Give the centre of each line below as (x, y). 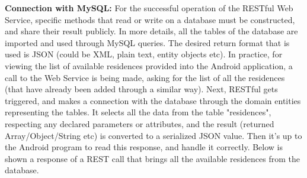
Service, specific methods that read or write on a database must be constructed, (150, 19)
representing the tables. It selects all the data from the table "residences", (138, 112)
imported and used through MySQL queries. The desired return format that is (147, 42)
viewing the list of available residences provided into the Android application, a (149, 65)
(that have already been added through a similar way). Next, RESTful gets (141, 89)
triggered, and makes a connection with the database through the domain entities (153, 100)
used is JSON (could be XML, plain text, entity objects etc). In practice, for (144, 54)
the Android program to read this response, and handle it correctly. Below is (144, 147)
